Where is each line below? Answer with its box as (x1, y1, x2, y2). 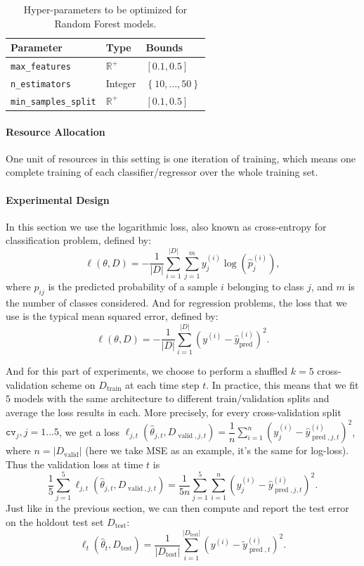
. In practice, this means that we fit (206, 377, 359, 392)
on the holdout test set (6, 514, 104, 529)
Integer (105, 75, 136, 90)
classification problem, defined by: (6, 233, 152, 247)
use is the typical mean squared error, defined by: (6, 309, 219, 323)
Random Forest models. (54, 15, 157, 30)
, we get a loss (58, 424, 119, 439)
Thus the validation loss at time (6, 456, 143, 471)
